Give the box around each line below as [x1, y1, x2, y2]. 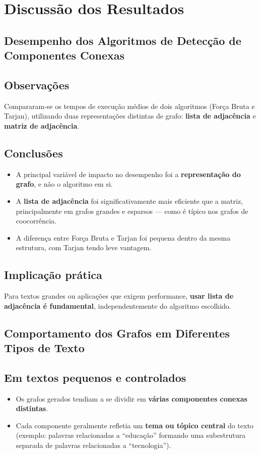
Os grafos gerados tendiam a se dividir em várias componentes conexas [16, 393, 247, 404]
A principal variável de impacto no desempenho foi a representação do [16, 168, 241, 179]
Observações [4, 77, 70, 92]
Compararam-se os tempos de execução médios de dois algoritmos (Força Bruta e [4, 100, 255, 111]
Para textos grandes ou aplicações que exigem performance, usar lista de [4, 291, 234, 301]
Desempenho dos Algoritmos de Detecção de [4, 32, 241, 48]
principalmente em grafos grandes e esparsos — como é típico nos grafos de [16, 205, 248, 216]
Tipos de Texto [4, 340, 85, 356]
